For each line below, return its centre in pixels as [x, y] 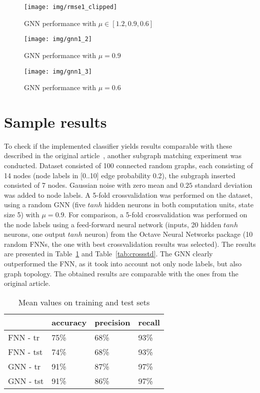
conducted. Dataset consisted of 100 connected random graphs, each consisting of [128, 165]
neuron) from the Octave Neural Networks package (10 [169, 234]
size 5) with [22, 215]
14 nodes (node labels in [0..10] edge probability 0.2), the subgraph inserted [120, 175]
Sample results [55, 121]
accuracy [69, 322]
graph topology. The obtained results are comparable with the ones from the [121, 273]
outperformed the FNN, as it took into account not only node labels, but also [123, 263]
